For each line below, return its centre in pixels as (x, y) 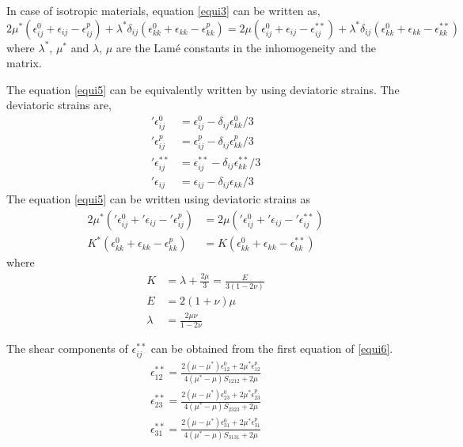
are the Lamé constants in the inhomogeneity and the (246, 47)
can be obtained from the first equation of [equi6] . (272, 348)
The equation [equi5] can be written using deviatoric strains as (158, 199)
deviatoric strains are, (59, 105)
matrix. (24, 63)
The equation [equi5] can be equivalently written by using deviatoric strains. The (203, 89)
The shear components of (67, 348)
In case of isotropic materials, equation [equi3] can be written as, (163, 10)
